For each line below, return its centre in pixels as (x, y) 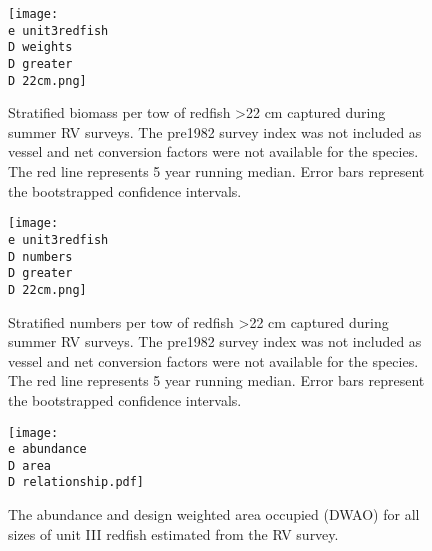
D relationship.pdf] (76, 482)
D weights (40, 47)
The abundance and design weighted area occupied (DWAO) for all (214, 514)
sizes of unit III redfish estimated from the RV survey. (173, 533)
